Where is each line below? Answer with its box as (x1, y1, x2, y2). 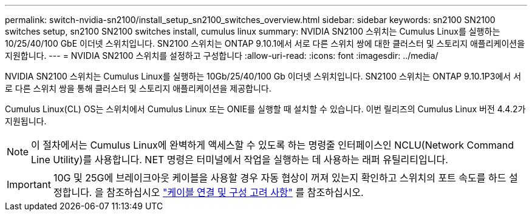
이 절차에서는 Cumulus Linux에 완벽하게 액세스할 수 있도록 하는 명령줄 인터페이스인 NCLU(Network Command (31, 139, 514, 151)
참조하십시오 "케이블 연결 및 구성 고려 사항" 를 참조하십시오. (106, 186, 364, 198)
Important (7, 178, 51, 191)
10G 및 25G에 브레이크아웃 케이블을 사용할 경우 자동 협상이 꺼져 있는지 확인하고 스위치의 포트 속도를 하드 (53, 172, 506, 184)
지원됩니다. (5, 116, 47, 126)
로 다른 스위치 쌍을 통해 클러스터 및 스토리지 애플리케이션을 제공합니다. (5, 83, 271, 93)
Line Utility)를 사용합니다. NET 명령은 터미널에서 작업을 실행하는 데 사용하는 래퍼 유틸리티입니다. (31, 154, 448, 166)
